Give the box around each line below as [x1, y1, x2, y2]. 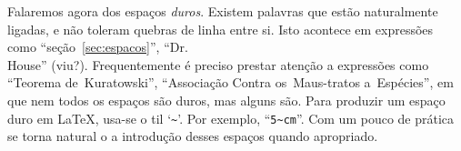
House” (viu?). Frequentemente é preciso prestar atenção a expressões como [7, 55, 429, 74]
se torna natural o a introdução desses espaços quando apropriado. [7, 126, 378, 146]
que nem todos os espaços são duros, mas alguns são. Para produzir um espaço [7, 90, 446, 109]
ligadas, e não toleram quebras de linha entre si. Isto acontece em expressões [7, 19, 434, 38]
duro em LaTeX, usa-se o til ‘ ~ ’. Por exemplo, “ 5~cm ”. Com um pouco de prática [7, 108, 455, 127]
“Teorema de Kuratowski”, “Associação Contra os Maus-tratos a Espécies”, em [7, 73, 454, 92]
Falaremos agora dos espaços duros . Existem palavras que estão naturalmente [7, 2, 438, 20]
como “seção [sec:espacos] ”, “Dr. [7, 37, 188, 56]
